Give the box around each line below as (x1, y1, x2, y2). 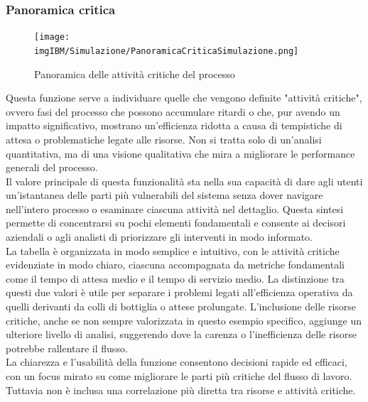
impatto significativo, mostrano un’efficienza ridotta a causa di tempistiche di (6, 118, 342, 133)
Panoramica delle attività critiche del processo (34, 66, 235, 81)
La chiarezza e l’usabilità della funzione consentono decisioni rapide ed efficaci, (6, 354, 347, 369)
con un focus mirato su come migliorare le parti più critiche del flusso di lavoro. (6, 369, 352, 383)
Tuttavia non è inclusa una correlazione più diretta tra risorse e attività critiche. (6, 382, 356, 397)
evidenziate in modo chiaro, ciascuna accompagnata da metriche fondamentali (6, 257, 345, 272)
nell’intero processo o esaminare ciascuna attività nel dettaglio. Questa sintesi (6, 201, 344, 216)
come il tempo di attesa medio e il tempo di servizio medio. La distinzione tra (6, 271, 345, 286)
